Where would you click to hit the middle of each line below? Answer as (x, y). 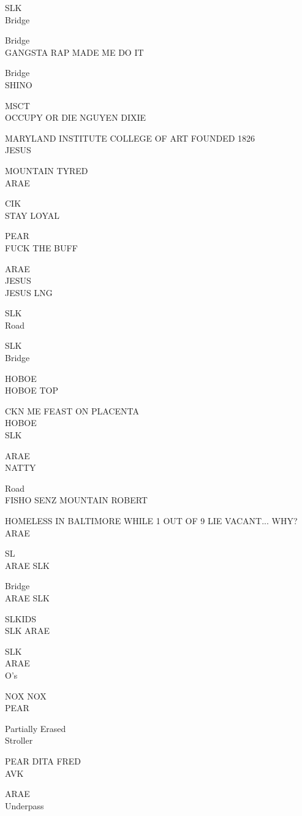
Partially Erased (36, 728)
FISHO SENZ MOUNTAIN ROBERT (76, 500)
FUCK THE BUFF (41, 247)
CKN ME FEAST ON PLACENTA (72, 410)
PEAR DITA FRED (43, 761)
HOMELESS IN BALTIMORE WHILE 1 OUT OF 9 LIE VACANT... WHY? (151, 520)
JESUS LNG (29, 292)
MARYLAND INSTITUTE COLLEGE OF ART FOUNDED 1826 (130, 138)
